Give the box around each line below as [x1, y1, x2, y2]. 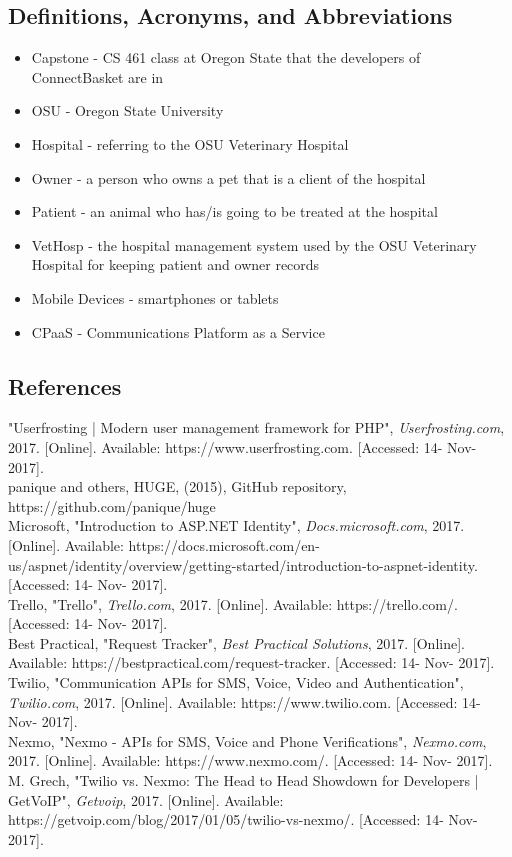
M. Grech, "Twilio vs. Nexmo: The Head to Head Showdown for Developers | [8, 770, 479, 791]
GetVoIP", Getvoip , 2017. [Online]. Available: [8, 789, 284, 810]
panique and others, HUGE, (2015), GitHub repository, [8, 476, 347, 497]
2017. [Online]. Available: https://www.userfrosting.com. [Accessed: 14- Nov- [8, 436, 477, 457]
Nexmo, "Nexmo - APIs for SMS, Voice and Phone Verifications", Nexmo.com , [8, 730, 487, 751]
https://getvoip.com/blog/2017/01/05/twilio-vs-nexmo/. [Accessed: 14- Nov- [8, 809, 478, 830]
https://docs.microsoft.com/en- [128, 534, 320, 555]
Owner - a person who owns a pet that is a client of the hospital [31, 167, 426, 188]
